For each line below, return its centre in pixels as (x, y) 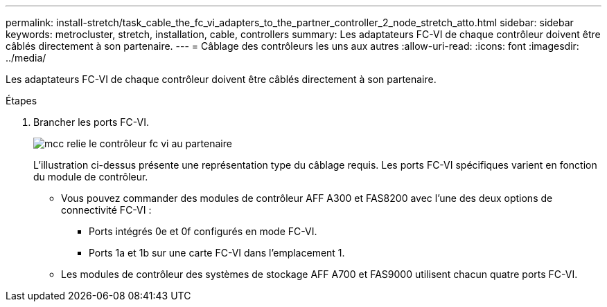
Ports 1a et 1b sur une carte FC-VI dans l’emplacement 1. (217, 253)
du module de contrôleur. (91, 177)
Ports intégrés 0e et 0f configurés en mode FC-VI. (203, 231)
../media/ (26, 58)
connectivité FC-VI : (106, 210)
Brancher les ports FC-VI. (91, 122)
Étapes (21, 101)
